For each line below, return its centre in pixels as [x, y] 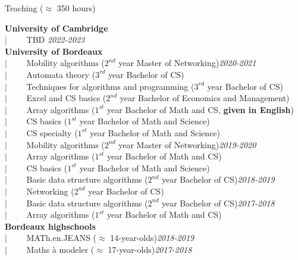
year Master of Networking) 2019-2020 [187, 144]
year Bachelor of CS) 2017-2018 [218, 203]
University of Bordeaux [54, 51]
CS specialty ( [52, 132]
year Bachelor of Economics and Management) [205, 98]
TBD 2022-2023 [56, 40]
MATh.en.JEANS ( [62, 238]
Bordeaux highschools [50, 226]
